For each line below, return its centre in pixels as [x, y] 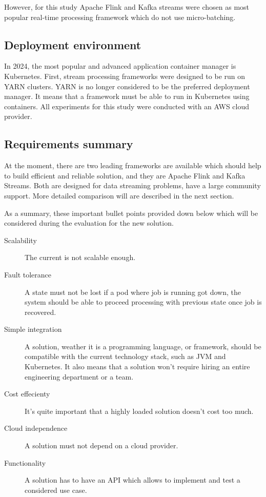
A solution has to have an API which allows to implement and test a [132, 480]
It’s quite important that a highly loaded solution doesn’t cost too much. [139, 411]
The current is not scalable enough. [80, 257]
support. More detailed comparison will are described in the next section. [119, 195]
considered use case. [56, 490]
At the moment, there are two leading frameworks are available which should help [133, 165]
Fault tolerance [28, 274]
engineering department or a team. [79, 376]
